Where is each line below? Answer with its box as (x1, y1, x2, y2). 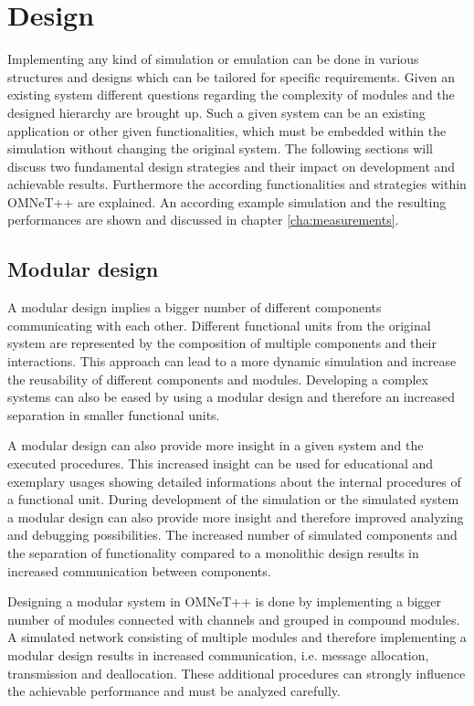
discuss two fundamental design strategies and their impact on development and (7, 156, 456, 175)
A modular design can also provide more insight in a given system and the (7, 436, 424, 455)
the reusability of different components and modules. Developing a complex (7, 369, 428, 388)
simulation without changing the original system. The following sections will (7, 139, 433, 158)
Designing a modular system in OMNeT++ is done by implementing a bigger (7, 592, 442, 611)
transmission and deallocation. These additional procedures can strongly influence (7, 663, 466, 682)
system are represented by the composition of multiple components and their (7, 333, 437, 353)
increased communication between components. (7, 561, 271, 580)
